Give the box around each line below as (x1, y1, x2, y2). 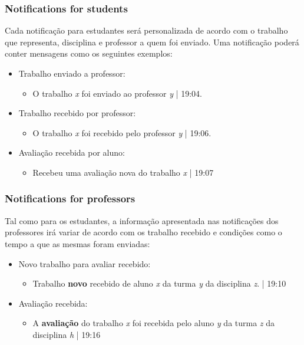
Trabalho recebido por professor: (18, 107, 136, 119)
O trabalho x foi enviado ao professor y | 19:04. (32, 87, 202, 99)
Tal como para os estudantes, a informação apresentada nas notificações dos (5, 214, 279, 226)
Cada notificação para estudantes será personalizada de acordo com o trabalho (5, 24, 288, 37)
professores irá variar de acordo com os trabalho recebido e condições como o (5, 226, 282, 238)
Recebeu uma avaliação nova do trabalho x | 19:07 (32, 166, 214, 178)
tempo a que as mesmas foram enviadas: (5, 237, 150, 249)
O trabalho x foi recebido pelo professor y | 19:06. (32, 126, 212, 139)
